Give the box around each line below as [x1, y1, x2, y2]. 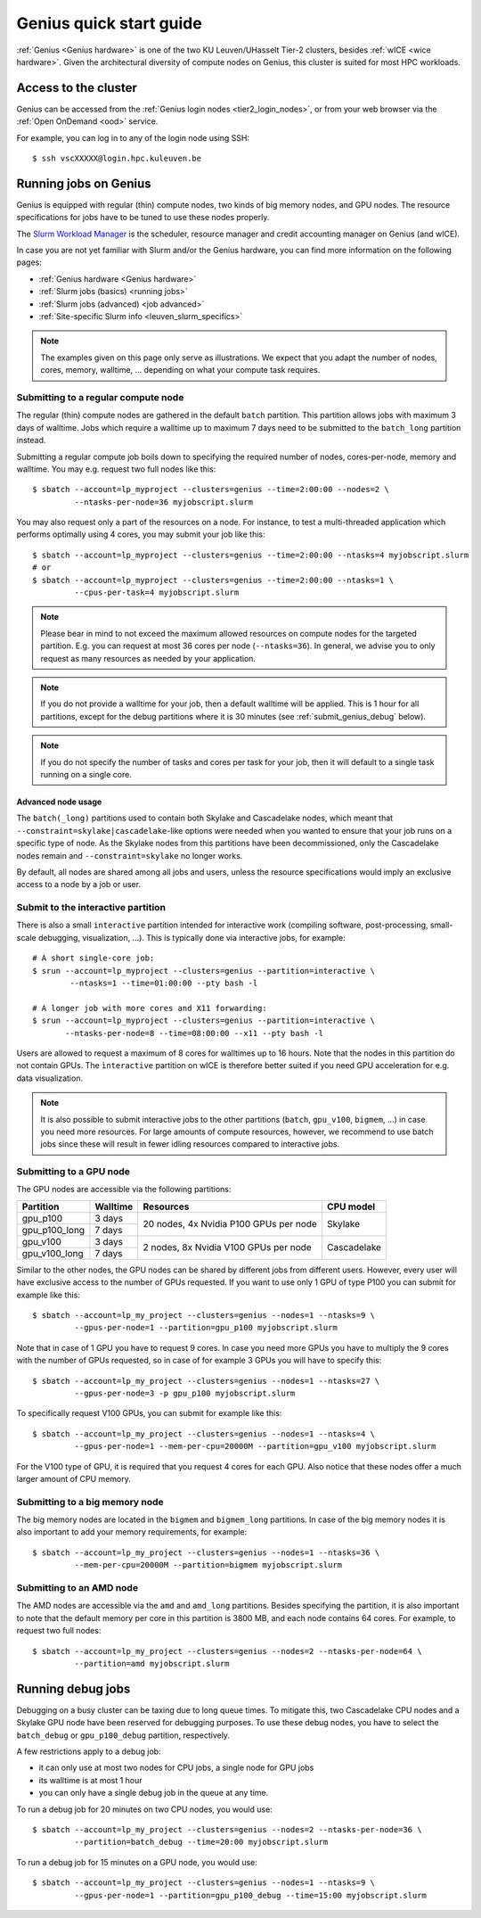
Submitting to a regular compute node [16, 391, 184, 403]
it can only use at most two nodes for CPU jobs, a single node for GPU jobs [38, 1762, 314, 1774]
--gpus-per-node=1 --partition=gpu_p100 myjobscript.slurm [74, 1322, 338, 1333]
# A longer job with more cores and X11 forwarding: [32, 1003, 267, 1013]
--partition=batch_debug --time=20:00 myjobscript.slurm [74, 1837, 329, 1848]
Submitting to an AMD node [16, 1581, 138, 1593]
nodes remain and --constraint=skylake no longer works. [16, 850, 243, 860]
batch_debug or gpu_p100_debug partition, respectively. [16, 1730, 231, 1741]
